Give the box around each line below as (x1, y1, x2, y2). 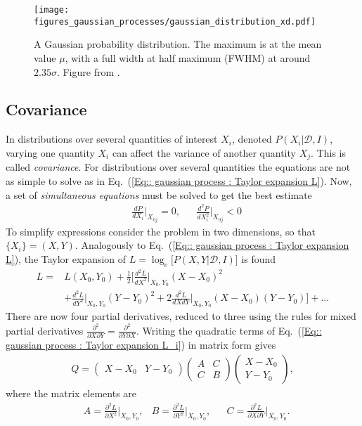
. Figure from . (56, 64, 120, 79)
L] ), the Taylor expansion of (6, 251, 127, 266)
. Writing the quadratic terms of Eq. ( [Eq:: (136, 323, 322, 337)
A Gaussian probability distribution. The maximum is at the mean (34, 37, 322, 51)
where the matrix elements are (6, 385, 137, 400)
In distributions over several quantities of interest (6, 131, 218, 146)
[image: (34, 5, 70, 15)
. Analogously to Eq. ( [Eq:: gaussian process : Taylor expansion (75, 238, 349, 252)
